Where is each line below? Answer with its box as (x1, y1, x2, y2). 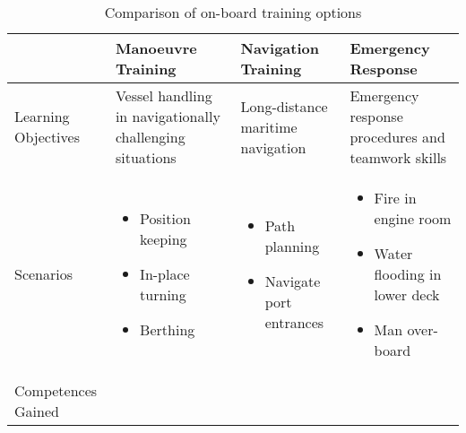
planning (264, 236, 320, 256)
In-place (140, 264, 190, 284)
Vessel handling (115, 85, 212, 106)
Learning (14, 106, 70, 126)
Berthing (140, 319, 195, 340)
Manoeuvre (115, 38, 197, 58)
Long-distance (240, 95, 328, 117)
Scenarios (14, 264, 73, 284)
